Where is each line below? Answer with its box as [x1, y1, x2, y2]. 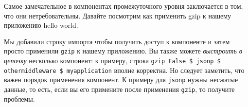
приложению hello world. [4, 20, 78, 30]
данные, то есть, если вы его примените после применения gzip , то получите [4, 84, 235, 94]
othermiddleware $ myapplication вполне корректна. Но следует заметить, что [4, 65, 245, 75]
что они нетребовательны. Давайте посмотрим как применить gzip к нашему [4, 10, 231, 20]
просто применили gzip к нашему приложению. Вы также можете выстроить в [4, 46, 242, 56]
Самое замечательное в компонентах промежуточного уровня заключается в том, [4, 1, 243, 11]
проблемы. [4, 93, 35, 104]
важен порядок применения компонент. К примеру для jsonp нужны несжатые [4, 74, 238, 85]
